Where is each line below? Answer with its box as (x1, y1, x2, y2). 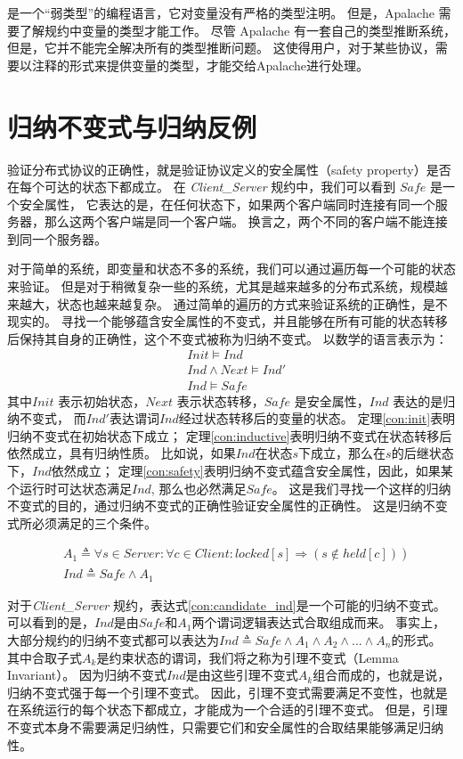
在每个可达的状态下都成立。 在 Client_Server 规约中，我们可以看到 (7, 177, 396, 196)
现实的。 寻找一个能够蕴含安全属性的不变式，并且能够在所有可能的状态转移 (7, 312, 448, 331)
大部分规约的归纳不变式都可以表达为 (7, 630, 219, 649)
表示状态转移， (176, 391, 264, 410)
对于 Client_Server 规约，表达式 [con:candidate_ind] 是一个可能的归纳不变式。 (7, 595, 446, 614)
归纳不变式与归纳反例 (7, 108, 257, 144)
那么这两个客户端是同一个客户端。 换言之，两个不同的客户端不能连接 (44, 212, 448, 231)
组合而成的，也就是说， (313, 665, 451, 684)
